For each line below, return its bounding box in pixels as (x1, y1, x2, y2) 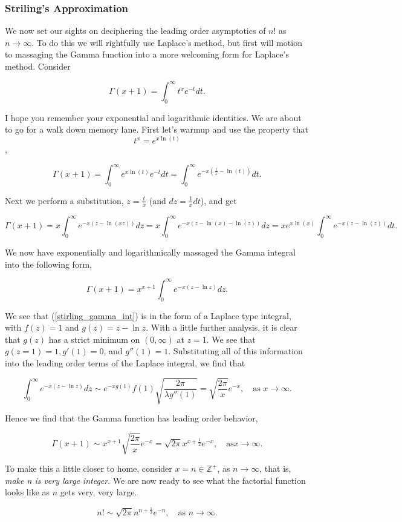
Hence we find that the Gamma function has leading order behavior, (5, 412, 258, 425)
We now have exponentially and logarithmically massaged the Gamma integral (5, 246, 296, 259)
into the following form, (5, 257, 92, 270)
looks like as (5, 486, 50, 498)
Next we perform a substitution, (5, 194, 124, 206)
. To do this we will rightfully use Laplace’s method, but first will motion (31, 36, 302, 48)
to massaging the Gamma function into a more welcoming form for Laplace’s (5, 48, 289, 61)
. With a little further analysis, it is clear (146, 321, 297, 334)
